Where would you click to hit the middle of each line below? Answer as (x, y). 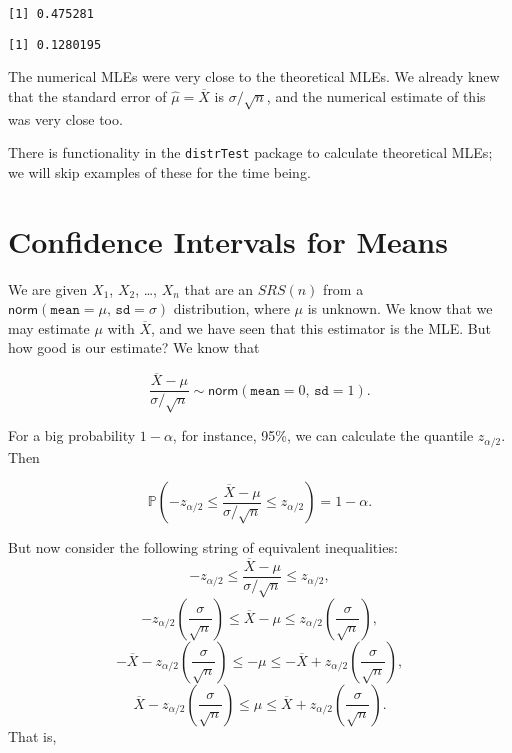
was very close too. (65, 118)
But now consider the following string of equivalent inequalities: (203, 547)
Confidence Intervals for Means (228, 240)
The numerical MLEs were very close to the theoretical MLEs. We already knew (254, 76)
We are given (48, 288)
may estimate (49, 327)
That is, (32, 735)
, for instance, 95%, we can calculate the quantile (323, 435)
